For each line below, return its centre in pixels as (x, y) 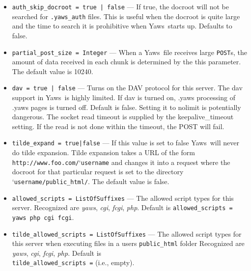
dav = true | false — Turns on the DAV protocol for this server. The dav (127, 88)
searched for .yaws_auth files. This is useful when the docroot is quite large (126, 16)
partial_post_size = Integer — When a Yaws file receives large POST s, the (129, 52)
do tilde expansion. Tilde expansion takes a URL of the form (103, 152)
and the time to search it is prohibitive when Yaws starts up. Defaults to (122, 26)
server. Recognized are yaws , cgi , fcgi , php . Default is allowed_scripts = (122, 207)
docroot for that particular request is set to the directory (98, 172)
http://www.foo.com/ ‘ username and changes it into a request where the (121, 162)
